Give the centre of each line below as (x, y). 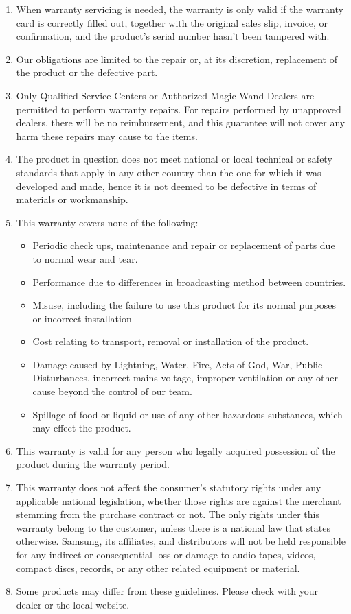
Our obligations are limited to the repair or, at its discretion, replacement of (177, 59)
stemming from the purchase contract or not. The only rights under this (168, 514)
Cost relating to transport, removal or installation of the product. (171, 341)
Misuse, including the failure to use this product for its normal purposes (184, 305)
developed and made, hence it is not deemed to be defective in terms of (166, 186)
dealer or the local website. (73, 604)
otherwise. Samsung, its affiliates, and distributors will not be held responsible (181, 541)
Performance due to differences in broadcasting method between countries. (189, 282)
